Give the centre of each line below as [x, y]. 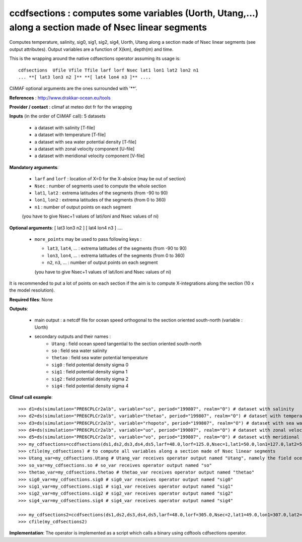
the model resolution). [32, 290]
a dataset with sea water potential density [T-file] [86, 142]
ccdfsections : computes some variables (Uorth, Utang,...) [134, 13]
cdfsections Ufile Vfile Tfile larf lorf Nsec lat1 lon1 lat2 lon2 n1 [108, 70]
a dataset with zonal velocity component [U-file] [85, 149]
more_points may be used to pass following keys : [88, 239]
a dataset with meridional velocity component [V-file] [90, 156]
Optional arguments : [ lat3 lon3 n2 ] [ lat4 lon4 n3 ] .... [66, 228]
